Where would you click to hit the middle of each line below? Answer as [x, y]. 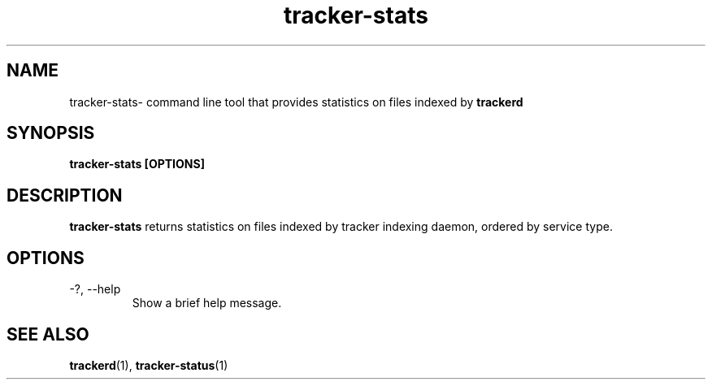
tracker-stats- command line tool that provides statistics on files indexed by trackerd [296, 102]
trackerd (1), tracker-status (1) [149, 365]
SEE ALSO [48, 334]
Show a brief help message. [207, 303]
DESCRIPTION [65, 195]
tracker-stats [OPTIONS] [137, 164]
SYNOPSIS [51, 133]
